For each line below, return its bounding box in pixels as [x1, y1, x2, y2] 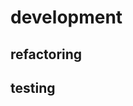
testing [10, 79, 56, 96]
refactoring [10, 46, 83, 63]
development [10, 6, 123, 29]
